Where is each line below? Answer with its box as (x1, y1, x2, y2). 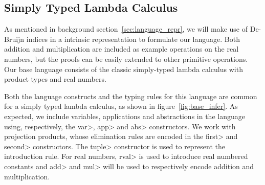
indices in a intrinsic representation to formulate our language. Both (26, 33, 240, 44)
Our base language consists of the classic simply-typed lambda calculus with (4, 63, 243, 74)
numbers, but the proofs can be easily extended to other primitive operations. (4, 53, 248, 64)
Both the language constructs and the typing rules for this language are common (4, 90, 257, 101)
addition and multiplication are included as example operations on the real (4, 43, 239, 54)
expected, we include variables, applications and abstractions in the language (4, 110, 245, 121)
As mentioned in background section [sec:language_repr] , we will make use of (4, 24, 248, 34)
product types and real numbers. (4, 74, 106, 84)
